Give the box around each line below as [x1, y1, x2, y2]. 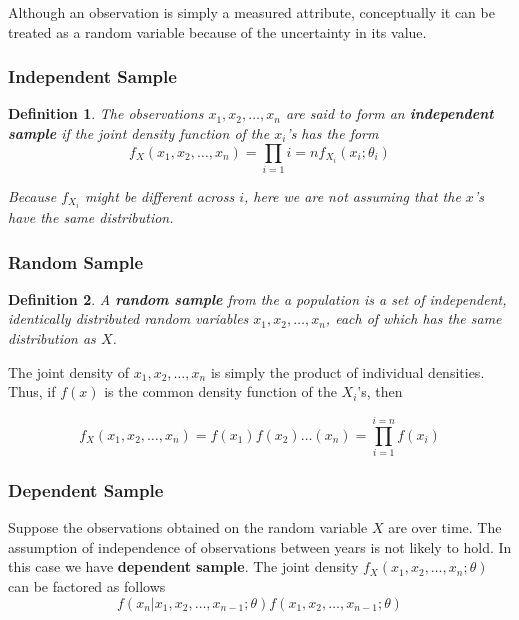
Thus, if [8, 381, 56, 402]
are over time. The [388, 517, 502, 538]
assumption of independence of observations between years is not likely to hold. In [8, 536, 512, 557]
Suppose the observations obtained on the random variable [8, 517, 368, 538]
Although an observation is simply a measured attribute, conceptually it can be [8, 2, 495, 22]
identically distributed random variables [8, 308, 249, 329]
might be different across [84, 185, 235, 206]
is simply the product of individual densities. [210, 361, 485, 382]
